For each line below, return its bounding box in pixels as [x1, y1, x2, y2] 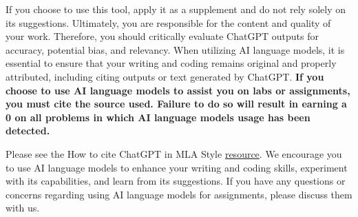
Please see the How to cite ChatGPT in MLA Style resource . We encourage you [6, 146, 342, 161]
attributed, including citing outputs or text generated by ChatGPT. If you [6, 69, 324, 83]
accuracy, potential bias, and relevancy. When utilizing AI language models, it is [6, 42, 345, 56]
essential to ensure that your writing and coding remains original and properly [6, 56, 337, 70]
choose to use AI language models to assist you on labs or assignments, [6, 83, 350, 97]
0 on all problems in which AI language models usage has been [6, 110, 310, 124]
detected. [6, 123, 50, 138]
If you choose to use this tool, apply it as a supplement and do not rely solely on [6, 2, 346, 16]
